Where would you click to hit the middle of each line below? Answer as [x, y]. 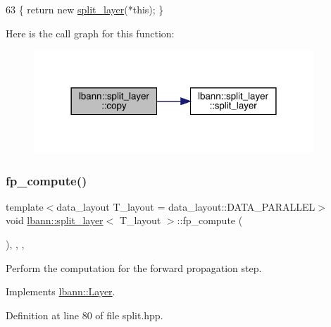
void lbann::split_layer [55, 220]
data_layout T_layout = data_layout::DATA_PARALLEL [186, 206]
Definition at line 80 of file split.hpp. [85, 315]
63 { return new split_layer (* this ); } [85, 9]
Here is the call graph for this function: [90, 33]
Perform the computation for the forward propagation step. [134, 267]
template [25, 206]
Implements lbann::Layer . [61, 291]
